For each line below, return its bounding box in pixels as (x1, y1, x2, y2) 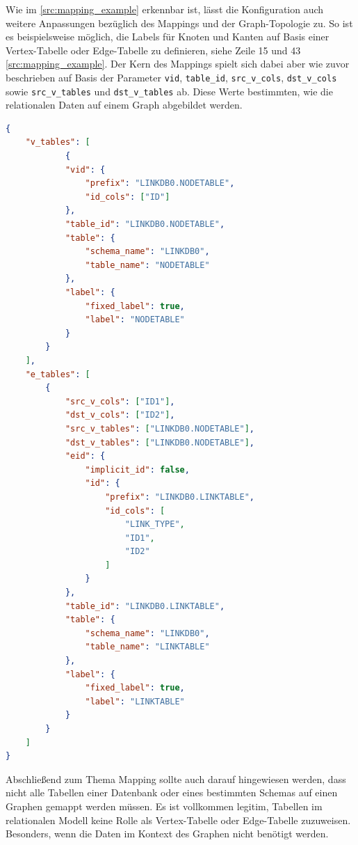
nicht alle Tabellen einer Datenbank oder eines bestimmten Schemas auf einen (6, 785, 338, 800)
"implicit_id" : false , (85, 464, 190, 475)
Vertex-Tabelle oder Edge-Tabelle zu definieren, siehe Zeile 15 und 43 (6, 42, 301, 57)
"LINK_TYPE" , (124, 519, 185, 530)
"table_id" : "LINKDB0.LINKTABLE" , (65, 601, 225, 611)
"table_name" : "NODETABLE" (85, 260, 210, 270)
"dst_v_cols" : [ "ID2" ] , (65, 410, 175, 420)
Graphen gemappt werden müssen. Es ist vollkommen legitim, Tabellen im (6, 798, 323, 813)
